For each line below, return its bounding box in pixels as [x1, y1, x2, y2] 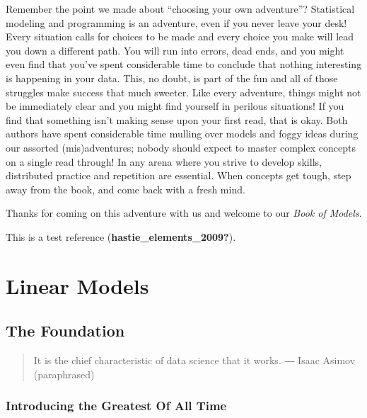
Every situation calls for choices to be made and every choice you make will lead [6, 29, 354, 44]
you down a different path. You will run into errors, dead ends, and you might [6, 43, 344, 57]
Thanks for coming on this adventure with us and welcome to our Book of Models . [6, 205, 362, 220]
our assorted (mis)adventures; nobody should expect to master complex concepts [6, 140, 356, 154]
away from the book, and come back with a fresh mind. [6, 181, 245, 196]
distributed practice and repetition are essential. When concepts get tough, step [6, 168, 351, 183]
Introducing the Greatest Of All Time [6, 397, 227, 414]
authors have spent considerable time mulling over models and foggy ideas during [6, 126, 359, 141]
